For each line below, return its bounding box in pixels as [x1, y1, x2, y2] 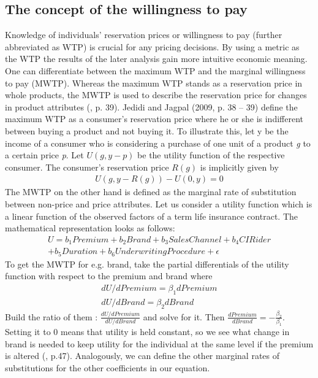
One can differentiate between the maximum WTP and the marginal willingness [5, 64, 306, 77]
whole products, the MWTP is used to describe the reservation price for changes [5, 88, 307, 101]
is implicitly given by [200, 160, 279, 173]
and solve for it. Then [143, 310, 225, 323]
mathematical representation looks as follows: [5, 222, 175, 234]
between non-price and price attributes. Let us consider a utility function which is [5, 197, 312, 210]
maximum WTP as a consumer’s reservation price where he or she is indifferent [5, 112, 303, 125]
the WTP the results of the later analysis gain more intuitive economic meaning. [5, 52, 308, 65]
